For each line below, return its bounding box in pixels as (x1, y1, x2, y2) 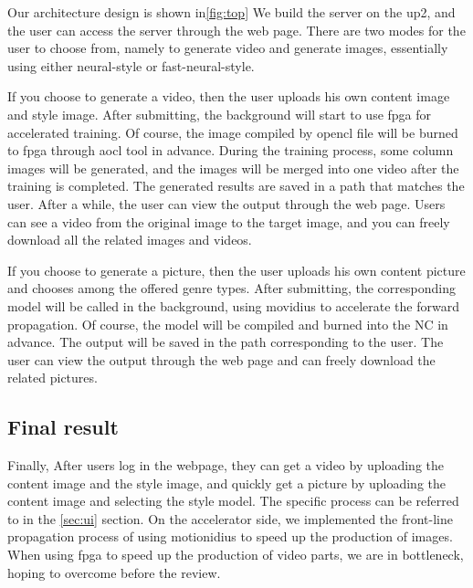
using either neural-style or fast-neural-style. (7, 56, 255, 75)
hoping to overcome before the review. (7, 562, 221, 582)
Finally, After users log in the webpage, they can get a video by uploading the (7, 456, 445, 475)
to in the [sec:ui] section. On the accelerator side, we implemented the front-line (7, 509, 453, 528)
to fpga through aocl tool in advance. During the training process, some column (7, 141, 454, 160)
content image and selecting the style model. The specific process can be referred (7, 491, 459, 510)
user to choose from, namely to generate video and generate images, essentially (7, 38, 448, 58)
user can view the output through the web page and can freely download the (7, 350, 436, 369)
